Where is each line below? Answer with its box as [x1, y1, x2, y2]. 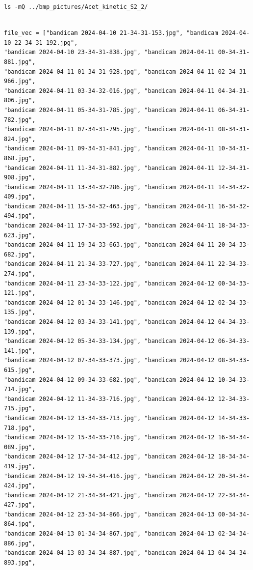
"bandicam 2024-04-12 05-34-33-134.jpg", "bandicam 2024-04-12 [4, 338, 215, 345]
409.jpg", [4, 193, 36, 200]
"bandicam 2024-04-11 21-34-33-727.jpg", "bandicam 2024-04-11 [4, 260, 215, 268]
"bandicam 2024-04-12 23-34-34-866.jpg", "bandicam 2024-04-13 [4, 511, 215, 518]
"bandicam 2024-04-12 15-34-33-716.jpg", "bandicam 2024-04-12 [4, 434, 215, 441]
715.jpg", [4, 405, 36, 412]
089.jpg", [4, 443, 36, 451]
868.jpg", [4, 154, 36, 162]
